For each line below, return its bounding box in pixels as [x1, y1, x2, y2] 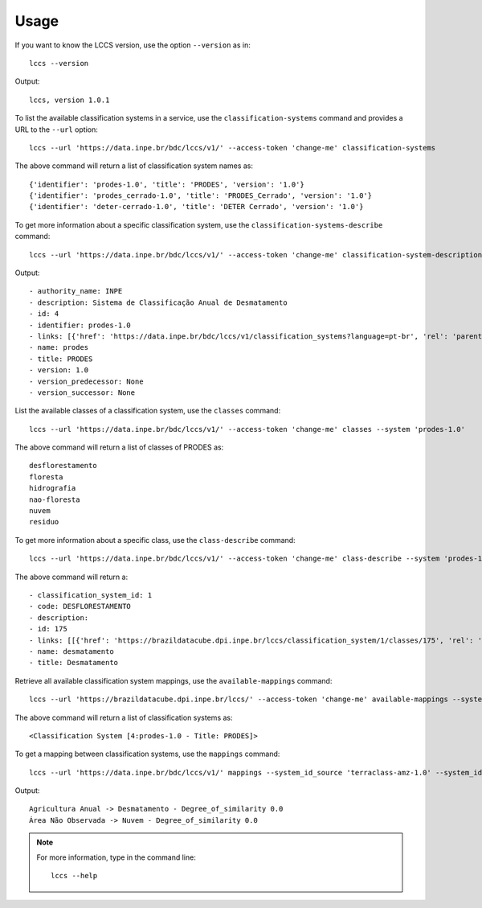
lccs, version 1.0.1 [29, 95, 110, 105]
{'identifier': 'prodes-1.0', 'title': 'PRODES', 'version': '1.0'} [29, 179, 304, 189]
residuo [29, 517, 59, 527]
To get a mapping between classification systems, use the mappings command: [14, 749, 280, 759]
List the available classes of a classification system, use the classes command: [14, 406, 281, 416]
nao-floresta [29, 495, 80, 504]
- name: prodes [29, 343, 89, 352]
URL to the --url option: [14, 125, 98, 134]
